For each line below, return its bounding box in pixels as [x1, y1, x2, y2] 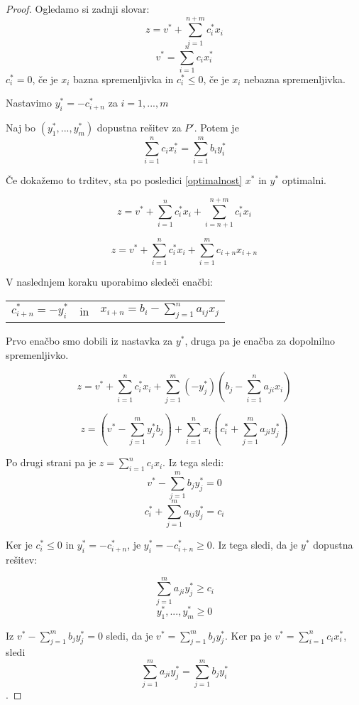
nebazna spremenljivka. [244, 71, 346, 86]
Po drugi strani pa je [6, 455, 96, 470]
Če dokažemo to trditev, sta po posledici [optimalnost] [6, 173, 243, 188]
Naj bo [6, 120, 36, 135]
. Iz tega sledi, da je [211, 537, 298, 552]
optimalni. [282, 173, 327, 188]
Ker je [6, 537, 33, 552]
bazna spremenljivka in [73, 71, 174, 86]
